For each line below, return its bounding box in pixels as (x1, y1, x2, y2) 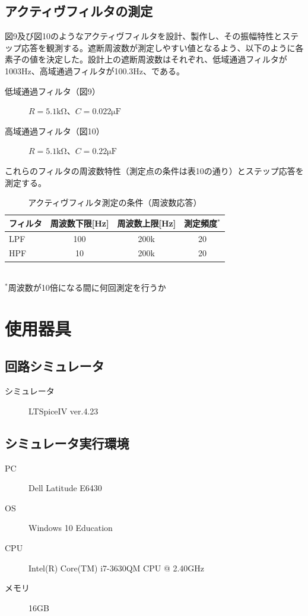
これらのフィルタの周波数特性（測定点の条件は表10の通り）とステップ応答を (5, 164, 304, 177)
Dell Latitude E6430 (28, 482, 102, 494)
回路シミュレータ (5, 357, 104, 375)
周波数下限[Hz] (50, 216, 109, 229)
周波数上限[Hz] (117, 216, 176, 229)
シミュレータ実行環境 (5, 433, 129, 452)
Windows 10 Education (28, 521, 113, 534)
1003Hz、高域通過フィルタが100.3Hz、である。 (5, 64, 185, 77)
